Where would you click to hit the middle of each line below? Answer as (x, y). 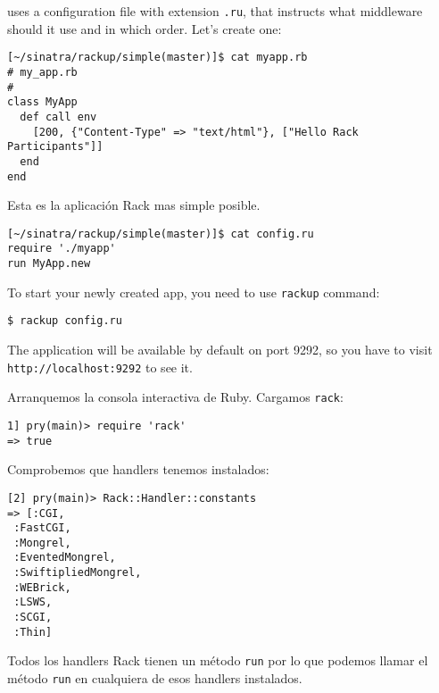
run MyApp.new (49, 264)
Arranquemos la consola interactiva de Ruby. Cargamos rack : (175, 397)
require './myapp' (62, 249)
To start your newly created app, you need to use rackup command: (194, 292)
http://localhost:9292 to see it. (100, 367)
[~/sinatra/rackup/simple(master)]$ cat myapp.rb (157, 58)
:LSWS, (33, 602)
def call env (58, 117)
